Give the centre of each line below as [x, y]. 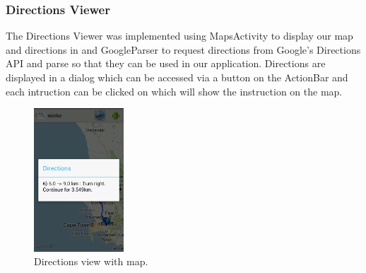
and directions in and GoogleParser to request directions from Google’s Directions [183, 49]
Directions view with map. [91, 261]
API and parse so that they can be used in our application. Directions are [166, 63]
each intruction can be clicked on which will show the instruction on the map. [174, 91]
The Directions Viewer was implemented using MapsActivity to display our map [179, 36]
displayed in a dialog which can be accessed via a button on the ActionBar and [177, 77]
